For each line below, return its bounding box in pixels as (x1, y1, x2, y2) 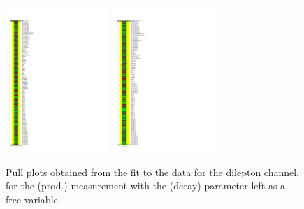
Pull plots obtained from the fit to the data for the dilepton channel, (6, 164, 300, 179)
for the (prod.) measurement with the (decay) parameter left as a (6, 178, 286, 193)
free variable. (6, 192, 61, 206)
